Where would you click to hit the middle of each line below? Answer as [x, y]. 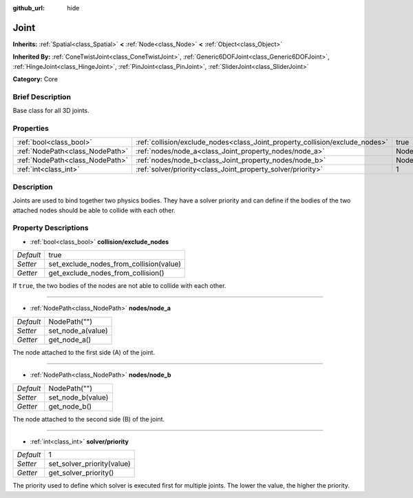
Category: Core [35, 79]
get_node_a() [70, 340]
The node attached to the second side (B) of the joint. [89, 419]
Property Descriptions [51, 228]
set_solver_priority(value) [89, 464]
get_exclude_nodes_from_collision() [106, 273]
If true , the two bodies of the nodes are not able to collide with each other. [119, 286]
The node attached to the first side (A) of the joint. [84, 352]
